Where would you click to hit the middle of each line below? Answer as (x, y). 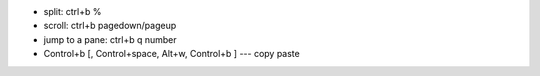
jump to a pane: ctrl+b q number (110, 39)
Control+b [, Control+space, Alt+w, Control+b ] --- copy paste (171, 54)
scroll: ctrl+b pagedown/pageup (110, 26)
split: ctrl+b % (72, 11)
